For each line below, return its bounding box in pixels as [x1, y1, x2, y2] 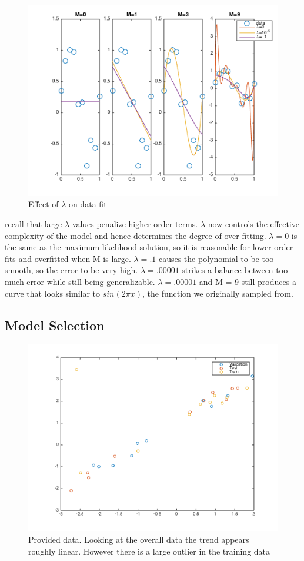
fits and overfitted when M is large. [5, 252, 131, 264]
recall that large [5, 217, 62, 230]
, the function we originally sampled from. [142, 287, 293, 299]
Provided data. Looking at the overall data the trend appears [28, 533, 249, 545]
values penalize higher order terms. [72, 217, 198, 230]
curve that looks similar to [5, 287, 101, 299]
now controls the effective [208, 217, 299, 230]
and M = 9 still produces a [199, 275, 296, 287]
